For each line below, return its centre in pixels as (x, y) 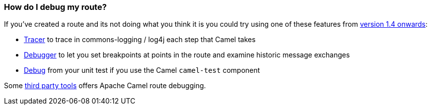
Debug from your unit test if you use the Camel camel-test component (142, 70)
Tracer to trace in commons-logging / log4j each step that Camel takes (140, 40)
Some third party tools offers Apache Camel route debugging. (105, 86)
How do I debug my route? (55, 7)
